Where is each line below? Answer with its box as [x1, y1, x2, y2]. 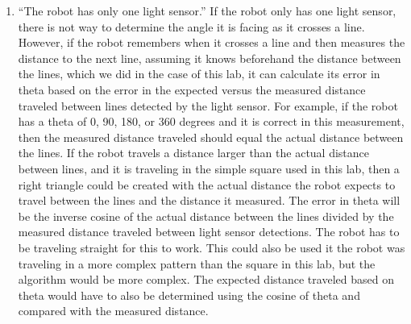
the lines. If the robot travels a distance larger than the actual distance [18, 144, 370, 161]
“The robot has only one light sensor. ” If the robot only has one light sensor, [18, 2, 396, 19]
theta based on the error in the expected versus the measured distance [18, 81, 366, 98]
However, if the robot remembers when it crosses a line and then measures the [18, 34, 405, 51]
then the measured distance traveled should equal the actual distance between [18, 128, 404, 145]
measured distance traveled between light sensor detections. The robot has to [18, 223, 400, 240]
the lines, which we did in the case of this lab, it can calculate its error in [18, 65, 380, 82]
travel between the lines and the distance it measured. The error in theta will [18, 192, 401, 209]
